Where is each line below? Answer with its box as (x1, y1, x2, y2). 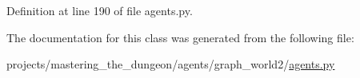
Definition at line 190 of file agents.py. (6, 2, 193, 18)
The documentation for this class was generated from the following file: (6, 29, 354, 45)
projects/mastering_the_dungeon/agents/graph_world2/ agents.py (6, 56, 335, 72)
